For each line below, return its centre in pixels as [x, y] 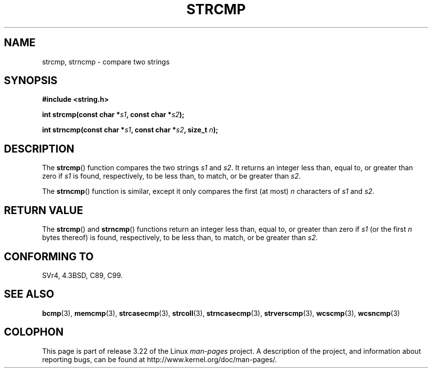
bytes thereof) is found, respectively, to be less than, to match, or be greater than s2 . [180, 238]
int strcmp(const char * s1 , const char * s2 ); [113, 115]
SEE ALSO [29, 294]
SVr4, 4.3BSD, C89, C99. [82, 275]
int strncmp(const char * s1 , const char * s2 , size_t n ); [130, 130]
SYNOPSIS [31, 81]
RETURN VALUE [44, 210]
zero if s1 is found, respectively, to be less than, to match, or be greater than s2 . [171, 176]
